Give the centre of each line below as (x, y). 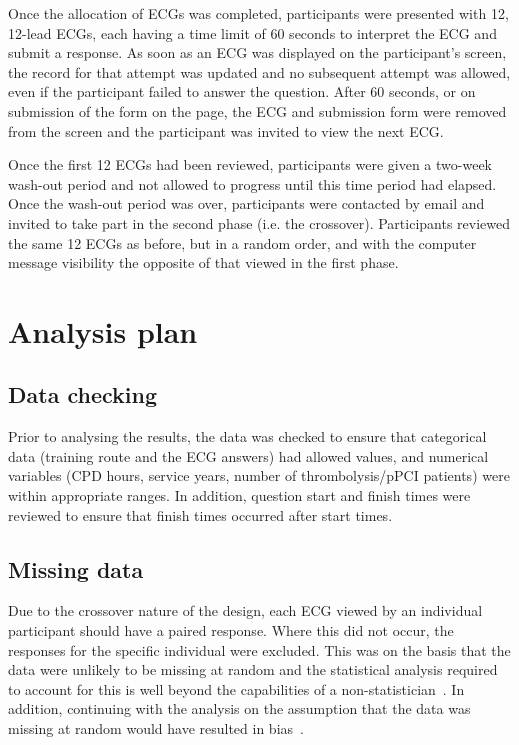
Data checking (82, 394)
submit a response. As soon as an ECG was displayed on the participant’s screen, (257, 52)
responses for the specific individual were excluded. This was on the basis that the (259, 649)
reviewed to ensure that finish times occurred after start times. (200, 514)
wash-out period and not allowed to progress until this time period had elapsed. (252, 183)
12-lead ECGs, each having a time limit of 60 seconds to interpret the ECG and (252, 32)
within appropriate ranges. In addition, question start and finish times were (239, 495)
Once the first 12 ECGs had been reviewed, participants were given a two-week (250, 164)
